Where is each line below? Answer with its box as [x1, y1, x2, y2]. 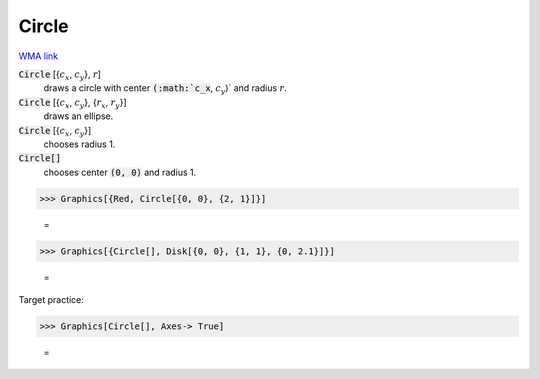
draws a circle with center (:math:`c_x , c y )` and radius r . [43, 82, 287, 97]
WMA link [18, 50, 59, 62]
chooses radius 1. [43, 138, 116, 150]
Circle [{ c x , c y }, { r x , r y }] [18, 96, 127, 110]
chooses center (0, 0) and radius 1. [43, 166, 197, 178]
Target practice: [18, 294, 85, 305]
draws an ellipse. [43, 110, 114, 122]
